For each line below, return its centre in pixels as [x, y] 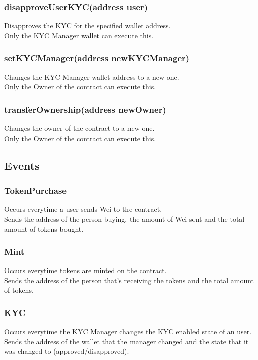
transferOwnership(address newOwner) [85, 109]
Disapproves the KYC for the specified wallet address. [87, 26]
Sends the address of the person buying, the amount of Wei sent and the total [124, 219]
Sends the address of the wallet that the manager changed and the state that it [126, 341]
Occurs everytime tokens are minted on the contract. [85, 270]
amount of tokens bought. [44, 229]
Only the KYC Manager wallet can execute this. [79, 35]
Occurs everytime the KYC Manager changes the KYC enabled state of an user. [128, 331]
